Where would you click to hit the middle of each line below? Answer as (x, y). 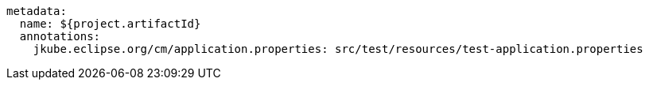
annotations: (60, 36)
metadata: (37, 11)
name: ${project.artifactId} (110, 24)
